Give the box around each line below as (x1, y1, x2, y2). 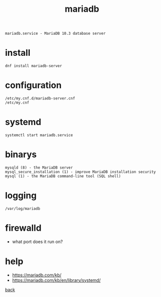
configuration (5, 80, 62, 91)
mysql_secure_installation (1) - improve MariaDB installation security (5, 169, 156, 174)
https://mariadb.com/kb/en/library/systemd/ (12, 277, 101, 283)
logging (5, 190, 37, 201)
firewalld (5, 223, 41, 234)
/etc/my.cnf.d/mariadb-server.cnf (5, 96, 76, 101)
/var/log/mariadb (5, 206, 40, 211)
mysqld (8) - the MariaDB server (5, 165, 73, 170)
